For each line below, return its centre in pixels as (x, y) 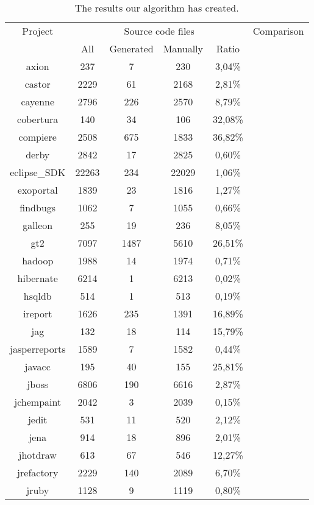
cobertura (38, 119)
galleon (38, 225)
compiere (37, 137)
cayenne (38, 101)
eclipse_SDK (38, 172)
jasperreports (38, 349)
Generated (131, 48)
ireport (37, 313)
